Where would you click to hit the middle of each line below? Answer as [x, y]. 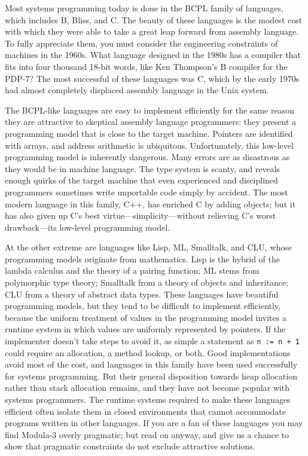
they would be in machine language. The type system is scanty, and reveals [143, 168]
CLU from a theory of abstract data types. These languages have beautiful [142, 294]
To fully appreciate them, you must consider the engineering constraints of [141, 43]
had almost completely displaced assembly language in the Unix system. [137, 90]
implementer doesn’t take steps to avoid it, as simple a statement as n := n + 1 [152, 341]
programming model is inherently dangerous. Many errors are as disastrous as [147, 157]
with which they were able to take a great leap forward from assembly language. [152, 31]
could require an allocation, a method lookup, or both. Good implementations [148, 352]
